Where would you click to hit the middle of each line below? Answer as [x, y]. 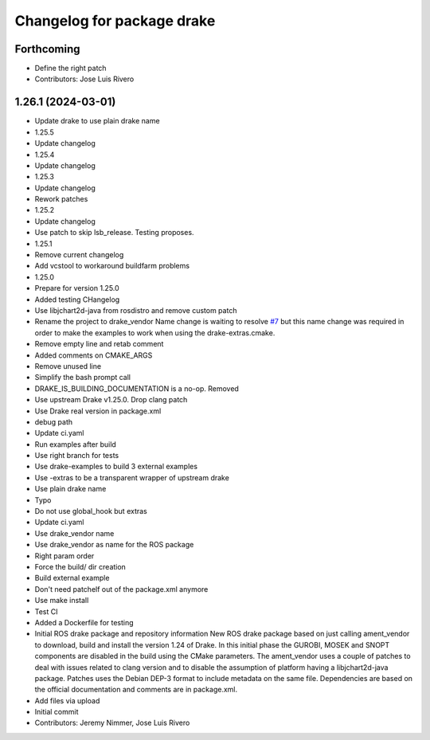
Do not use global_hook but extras [91, 511]
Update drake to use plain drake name [97, 121]
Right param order [64, 556]
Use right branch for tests [77, 456]
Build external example [72, 578]
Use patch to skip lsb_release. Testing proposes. [114, 233]
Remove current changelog [79, 255]
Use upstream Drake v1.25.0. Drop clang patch [111, 400]
